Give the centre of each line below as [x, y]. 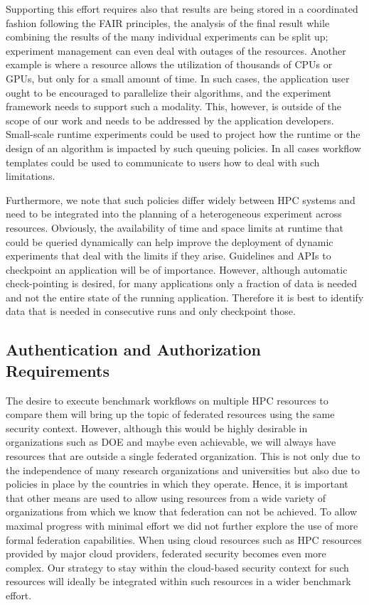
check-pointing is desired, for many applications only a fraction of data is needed [181, 283]
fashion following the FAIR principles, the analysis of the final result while [168, 22]
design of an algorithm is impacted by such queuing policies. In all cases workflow [183, 148]
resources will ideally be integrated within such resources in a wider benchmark [178, 581]
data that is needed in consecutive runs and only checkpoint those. [151, 311]
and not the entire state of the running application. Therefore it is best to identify [185, 297]
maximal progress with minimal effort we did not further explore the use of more [182, 525]
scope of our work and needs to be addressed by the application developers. [170, 120]
